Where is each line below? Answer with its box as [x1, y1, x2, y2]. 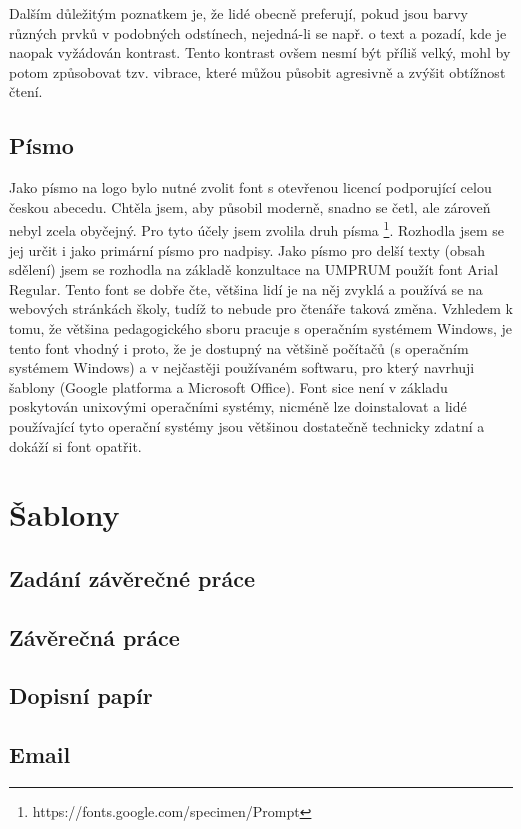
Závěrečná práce [9, 621, 180, 652]
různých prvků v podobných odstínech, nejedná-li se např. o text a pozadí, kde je [9, 22, 507, 43]
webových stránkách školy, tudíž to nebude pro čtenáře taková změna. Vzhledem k [9, 298, 513, 319]
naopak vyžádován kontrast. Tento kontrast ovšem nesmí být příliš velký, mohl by [9, 42, 511, 63]
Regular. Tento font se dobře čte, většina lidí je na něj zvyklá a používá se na [9, 278, 483, 299]
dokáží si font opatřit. [9, 435, 142, 456]
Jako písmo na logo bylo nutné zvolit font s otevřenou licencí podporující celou [9, 177, 492, 198]
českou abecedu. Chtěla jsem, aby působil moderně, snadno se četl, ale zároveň [9, 196, 491, 217]
